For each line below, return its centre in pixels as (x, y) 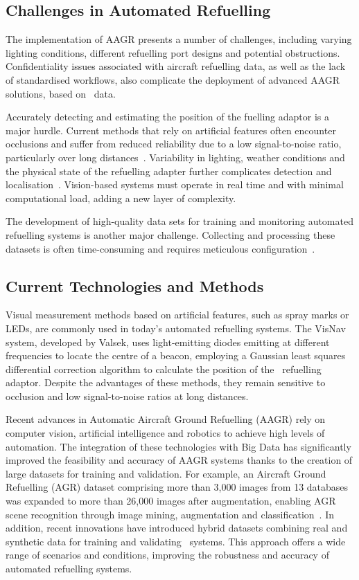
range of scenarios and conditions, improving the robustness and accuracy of (167, 555)
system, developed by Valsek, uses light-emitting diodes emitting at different (168, 342)
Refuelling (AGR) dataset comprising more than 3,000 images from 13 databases (177, 487)
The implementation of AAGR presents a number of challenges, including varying (179, 39)
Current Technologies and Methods (135, 286)
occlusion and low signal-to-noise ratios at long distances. (127, 396)
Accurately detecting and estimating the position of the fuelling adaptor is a (167, 117)
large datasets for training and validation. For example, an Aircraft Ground (166, 473)
